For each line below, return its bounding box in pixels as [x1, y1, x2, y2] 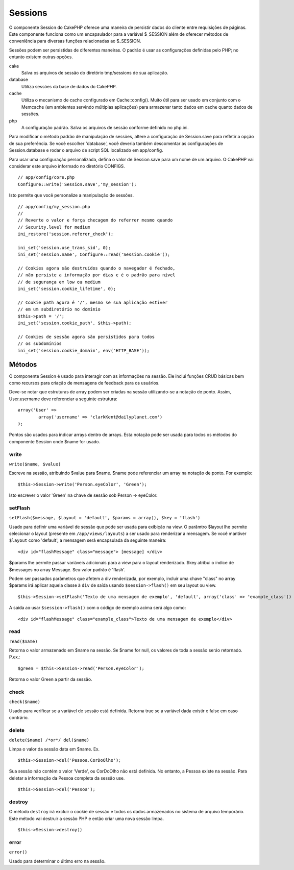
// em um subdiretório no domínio [18, 307, 100, 312]
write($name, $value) [9, 461, 61, 467]
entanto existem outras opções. [9, 54, 73, 60]
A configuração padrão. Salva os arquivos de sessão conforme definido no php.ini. [21, 125, 189, 131]
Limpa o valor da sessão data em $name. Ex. [9, 746, 100, 752]
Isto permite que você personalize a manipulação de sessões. [9, 193, 134, 198]
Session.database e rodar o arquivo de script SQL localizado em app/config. [9, 147, 164, 153]
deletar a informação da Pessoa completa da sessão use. [9, 775, 125, 781]
